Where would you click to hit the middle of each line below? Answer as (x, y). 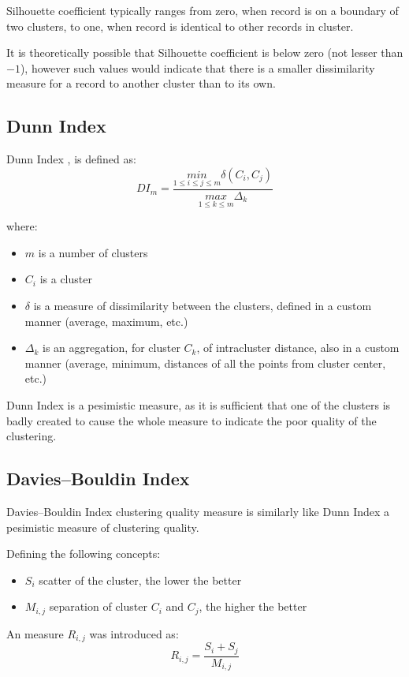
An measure (35, 633)
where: (22, 226)
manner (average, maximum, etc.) (106, 321)
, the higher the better (253, 606)
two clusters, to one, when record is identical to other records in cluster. (180, 26)
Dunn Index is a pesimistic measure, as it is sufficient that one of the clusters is (199, 404)
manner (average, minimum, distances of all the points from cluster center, (205, 363)
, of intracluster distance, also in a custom (298, 348)
